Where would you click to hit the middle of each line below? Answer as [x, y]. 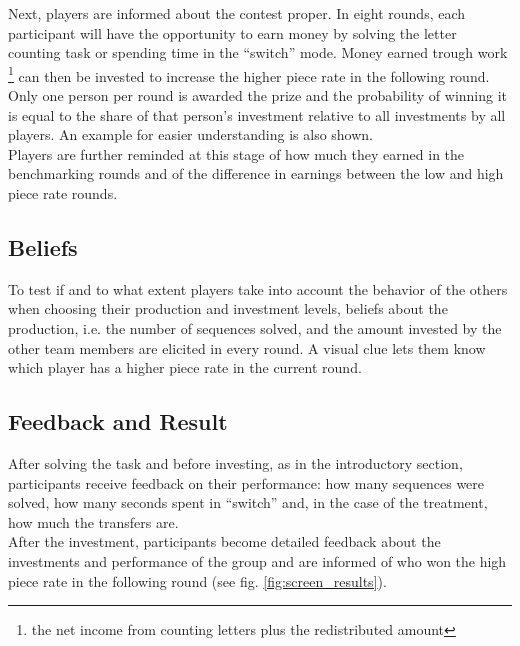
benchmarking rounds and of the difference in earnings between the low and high [256, 173]
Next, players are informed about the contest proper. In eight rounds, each [237, 13]
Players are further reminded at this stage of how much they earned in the [236, 153]
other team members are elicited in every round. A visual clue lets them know [247, 347]
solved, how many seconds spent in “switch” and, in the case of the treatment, [248, 502]
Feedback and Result [118, 421]
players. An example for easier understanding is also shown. [191, 134]
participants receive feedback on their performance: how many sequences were [246, 482]
